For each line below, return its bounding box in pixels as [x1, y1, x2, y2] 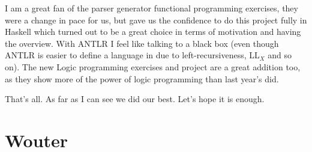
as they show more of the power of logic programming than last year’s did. [5, 72, 279, 85]
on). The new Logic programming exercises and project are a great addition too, [5, 60, 301, 73]
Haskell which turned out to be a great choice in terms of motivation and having [5, 25, 301, 38]
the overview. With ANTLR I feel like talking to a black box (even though [5, 37, 279, 49]
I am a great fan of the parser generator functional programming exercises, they [5, 2, 298, 14]
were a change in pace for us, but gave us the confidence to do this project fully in [5, 13, 307, 26]
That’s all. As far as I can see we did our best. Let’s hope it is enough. [5, 93, 265, 105]
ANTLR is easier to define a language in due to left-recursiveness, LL [5, 49, 260, 61]
